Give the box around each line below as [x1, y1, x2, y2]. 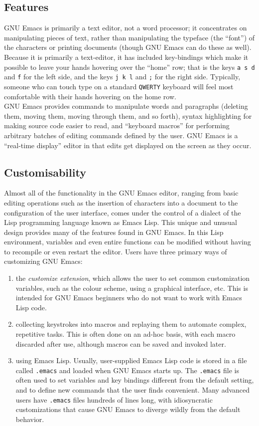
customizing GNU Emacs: [4, 256, 83, 266]
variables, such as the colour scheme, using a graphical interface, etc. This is [15, 282, 248, 293]
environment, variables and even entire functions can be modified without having [4, 236, 251, 247]
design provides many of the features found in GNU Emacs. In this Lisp [4, 226, 224, 237]
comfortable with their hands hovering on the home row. [4, 91, 176, 101]
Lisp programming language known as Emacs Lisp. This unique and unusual [4, 217, 237, 227]
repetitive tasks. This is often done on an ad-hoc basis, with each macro [15, 329, 236, 339]
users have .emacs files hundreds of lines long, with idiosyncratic [15, 394, 213, 405]
